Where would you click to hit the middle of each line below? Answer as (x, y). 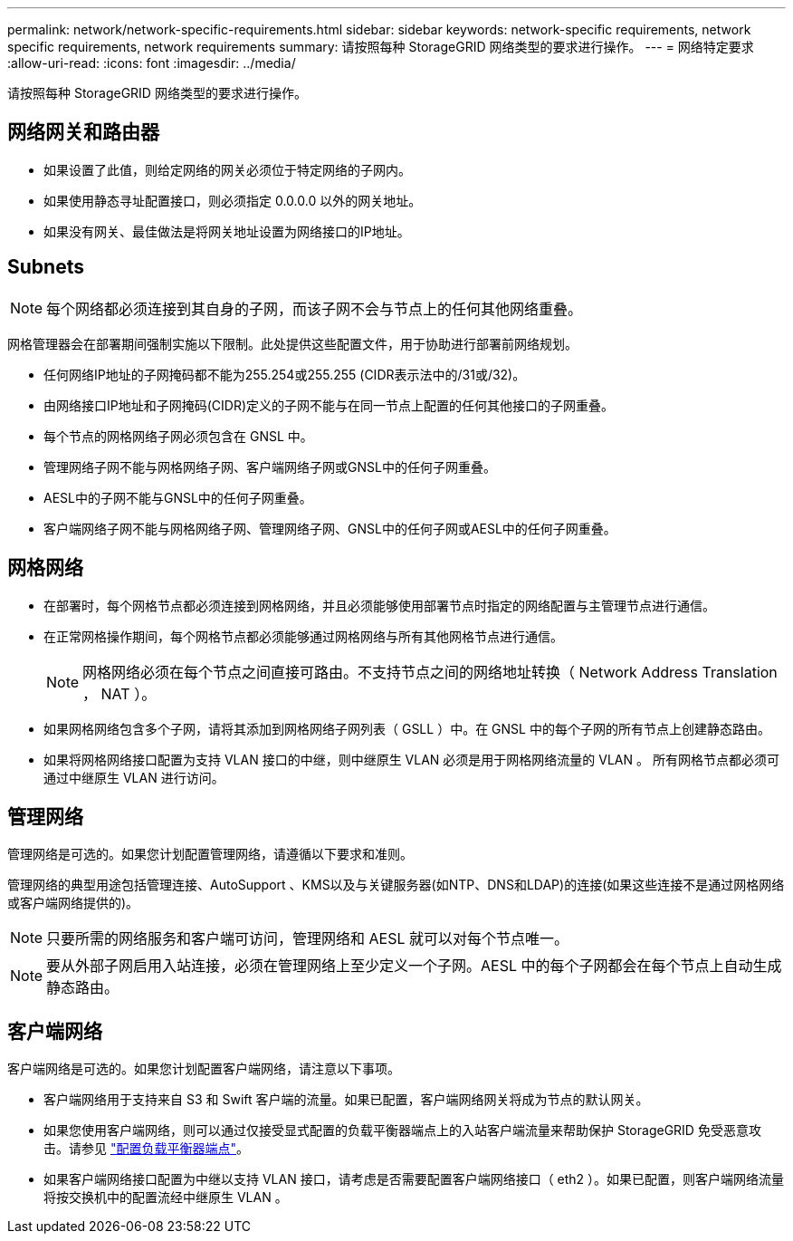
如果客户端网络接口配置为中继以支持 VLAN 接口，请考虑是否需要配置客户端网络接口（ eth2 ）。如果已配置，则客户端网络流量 (414, 1179)
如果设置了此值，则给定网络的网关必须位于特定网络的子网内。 (227, 169)
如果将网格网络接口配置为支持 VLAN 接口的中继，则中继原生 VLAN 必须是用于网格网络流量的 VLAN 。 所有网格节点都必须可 (411, 759)
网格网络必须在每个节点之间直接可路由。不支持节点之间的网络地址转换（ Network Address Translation (430, 672)
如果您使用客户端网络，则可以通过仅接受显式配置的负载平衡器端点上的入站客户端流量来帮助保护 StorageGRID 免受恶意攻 (402, 1130)
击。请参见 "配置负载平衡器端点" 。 (146, 1149)
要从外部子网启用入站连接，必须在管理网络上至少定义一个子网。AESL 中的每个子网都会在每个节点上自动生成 (414, 966)
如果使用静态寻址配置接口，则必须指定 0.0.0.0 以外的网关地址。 (233, 200)
